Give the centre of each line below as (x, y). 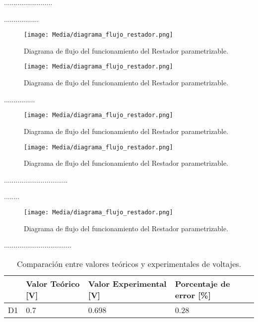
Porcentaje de (202, 283)
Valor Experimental (127, 283)
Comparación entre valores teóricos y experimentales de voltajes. (129, 263)
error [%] (193, 295)
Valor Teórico (53, 283)
